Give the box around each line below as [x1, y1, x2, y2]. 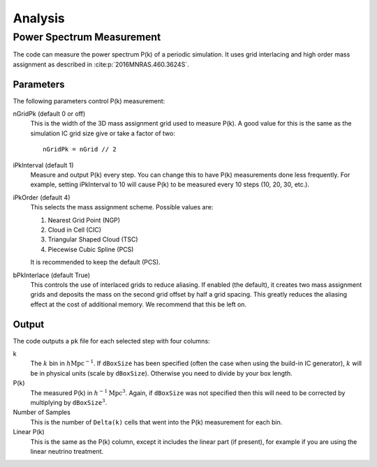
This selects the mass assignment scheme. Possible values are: [30, 203, 214, 212]
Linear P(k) [13, 428, 45, 436]
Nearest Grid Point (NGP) [47, 216, 121, 224]
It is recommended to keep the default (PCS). [30, 258, 161, 267]
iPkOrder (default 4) [13, 193, 71, 202]
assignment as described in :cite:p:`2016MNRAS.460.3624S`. [13, 60, 189, 68]
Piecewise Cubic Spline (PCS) [47, 245, 134, 253]
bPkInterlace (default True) [13, 271, 91, 279]
